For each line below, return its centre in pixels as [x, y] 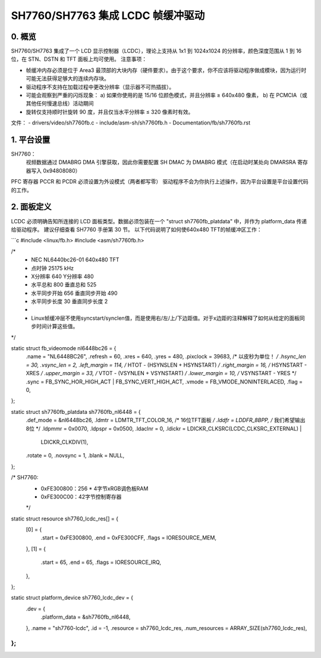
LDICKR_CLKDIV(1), [64, 442]
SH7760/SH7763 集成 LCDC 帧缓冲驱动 [108, 15]
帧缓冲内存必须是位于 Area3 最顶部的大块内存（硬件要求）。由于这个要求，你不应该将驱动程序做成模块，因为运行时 [166, 70]
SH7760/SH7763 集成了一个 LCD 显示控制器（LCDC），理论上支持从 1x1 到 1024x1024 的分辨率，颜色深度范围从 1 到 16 [156, 51]
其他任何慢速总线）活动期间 [60, 104]
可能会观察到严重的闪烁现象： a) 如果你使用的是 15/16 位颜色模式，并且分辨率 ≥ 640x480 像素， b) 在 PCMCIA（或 [166, 95]
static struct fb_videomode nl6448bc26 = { [64, 348]
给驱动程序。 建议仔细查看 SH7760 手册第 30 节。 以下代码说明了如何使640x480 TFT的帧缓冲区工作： [136, 229]
